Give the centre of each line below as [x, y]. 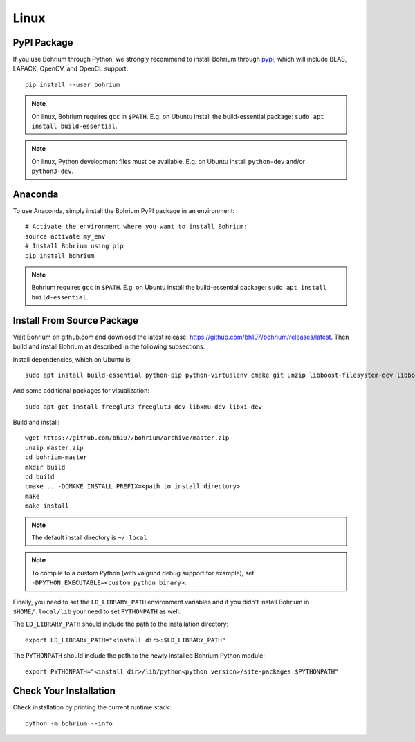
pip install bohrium [60, 256]
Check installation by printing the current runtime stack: [92, 707]
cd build [40, 477]
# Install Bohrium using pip [74, 246]
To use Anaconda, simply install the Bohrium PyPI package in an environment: [124, 211]
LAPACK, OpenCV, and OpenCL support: [71, 68]
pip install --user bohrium [73, 84]
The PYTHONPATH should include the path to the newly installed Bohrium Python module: [139, 656]
